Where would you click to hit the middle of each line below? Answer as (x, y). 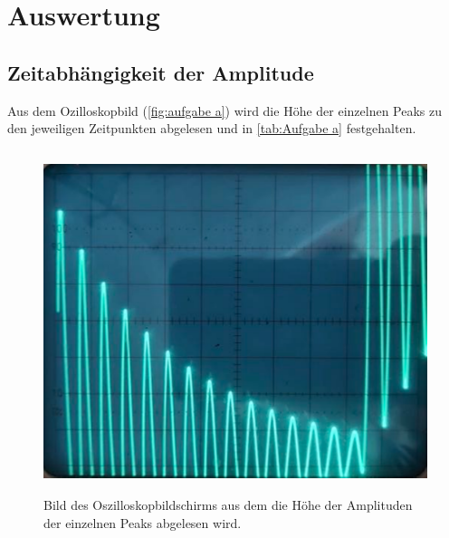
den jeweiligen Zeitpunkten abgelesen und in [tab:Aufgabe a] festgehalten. (212, 128)
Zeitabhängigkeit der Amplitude (161, 72)
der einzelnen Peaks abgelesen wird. (143, 522)
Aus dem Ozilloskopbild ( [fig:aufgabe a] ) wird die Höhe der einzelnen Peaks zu (225, 110)
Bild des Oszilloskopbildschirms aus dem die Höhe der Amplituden (228, 505)
